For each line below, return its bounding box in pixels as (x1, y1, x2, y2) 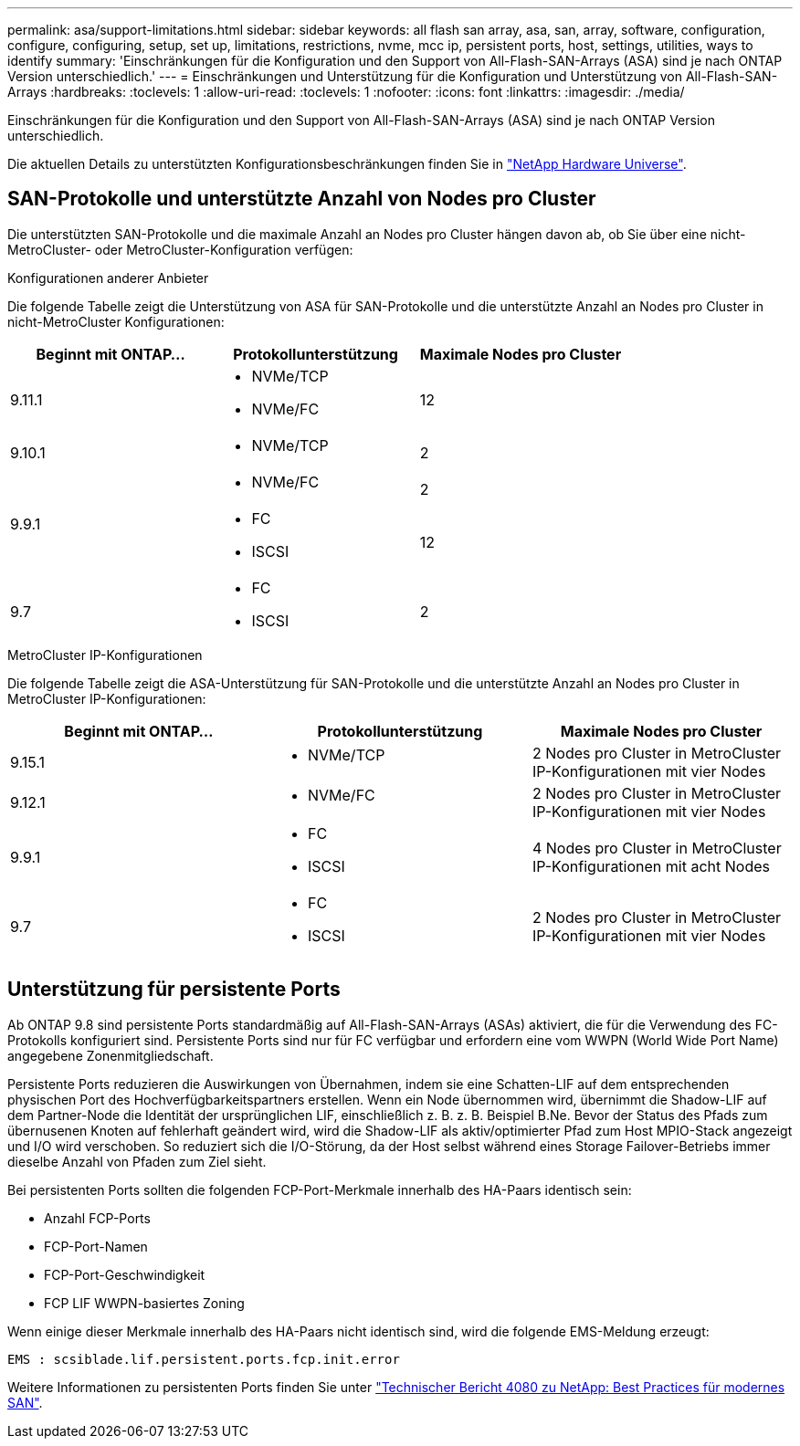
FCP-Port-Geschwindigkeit (44, 1266, 205, 1283)
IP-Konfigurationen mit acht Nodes (532, 856, 770, 875)
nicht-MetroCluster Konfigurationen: (7, 313, 225, 330)
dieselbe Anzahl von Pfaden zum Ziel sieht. (7, 1153, 267, 1169)
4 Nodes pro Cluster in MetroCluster (532, 838, 782, 857)
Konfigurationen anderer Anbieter (7, 269, 209, 286)
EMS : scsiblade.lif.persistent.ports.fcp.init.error (7, 1351, 400, 1367)
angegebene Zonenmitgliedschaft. (7, 1047, 214, 1064)
